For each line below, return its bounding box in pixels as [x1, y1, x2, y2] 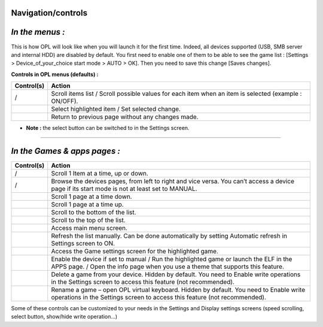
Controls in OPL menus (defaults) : [11, 71, 99, 78]
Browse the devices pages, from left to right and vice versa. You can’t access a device [51, 177, 294, 185]
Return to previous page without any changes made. [51, 113, 199, 121]
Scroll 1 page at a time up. [51, 201, 124, 208]
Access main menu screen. [51, 224, 128, 232]
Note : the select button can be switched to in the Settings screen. [26, 125, 190, 132]
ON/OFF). [51, 97, 78, 105]
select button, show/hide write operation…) [11, 313, 118, 320]
